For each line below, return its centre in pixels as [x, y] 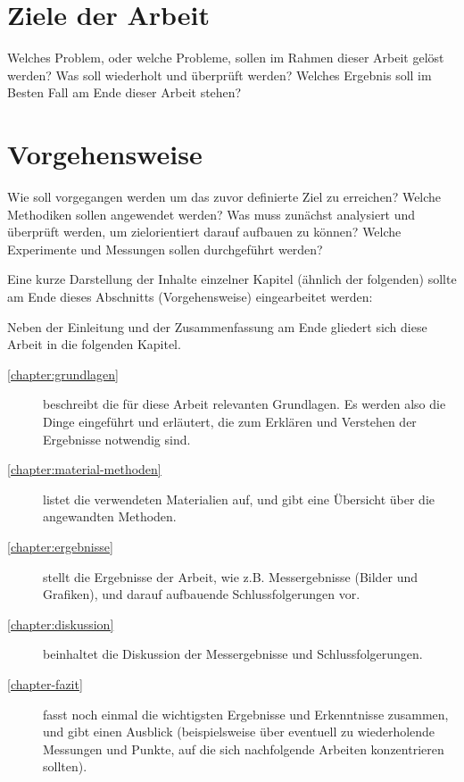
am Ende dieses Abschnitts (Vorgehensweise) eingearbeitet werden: [190, 296]
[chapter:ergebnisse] [60, 546]
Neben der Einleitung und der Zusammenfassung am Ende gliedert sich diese [217, 326]
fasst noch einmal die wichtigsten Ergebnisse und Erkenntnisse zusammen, [246, 714]
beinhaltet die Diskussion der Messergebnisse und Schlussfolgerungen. [233, 654]
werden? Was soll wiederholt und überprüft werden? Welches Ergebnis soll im [220, 75]
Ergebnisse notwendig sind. [117, 439]
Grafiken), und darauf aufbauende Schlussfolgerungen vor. [202, 594]
